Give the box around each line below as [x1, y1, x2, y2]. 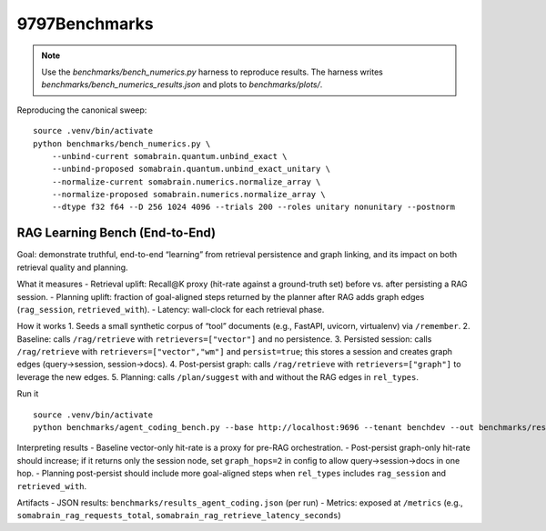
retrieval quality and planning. [16, 262, 128, 273]
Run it [16, 388, 39, 399]
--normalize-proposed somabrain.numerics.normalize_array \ [51, 189, 327, 200]
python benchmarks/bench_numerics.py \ [33, 138, 211, 149]
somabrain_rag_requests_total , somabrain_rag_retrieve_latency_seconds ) [16, 510, 341, 521]
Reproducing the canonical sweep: [16, 105, 147, 115]
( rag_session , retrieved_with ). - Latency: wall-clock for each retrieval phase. [16, 304, 325, 315]
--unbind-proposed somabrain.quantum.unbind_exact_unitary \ [51, 164, 331, 175]
